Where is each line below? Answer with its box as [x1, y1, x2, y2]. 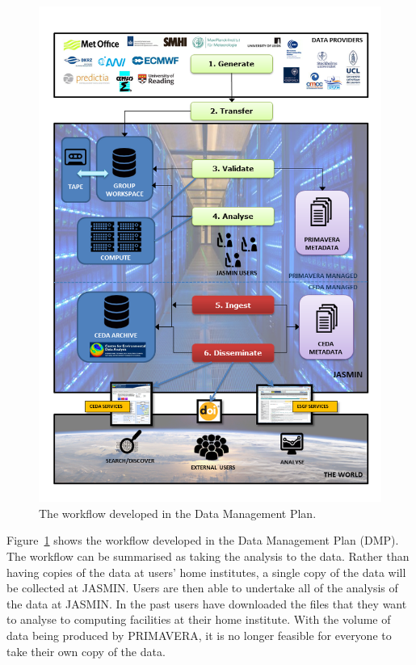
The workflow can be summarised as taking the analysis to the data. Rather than [6, 548, 410, 565]
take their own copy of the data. [6, 642, 166, 659]
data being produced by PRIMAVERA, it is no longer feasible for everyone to [6, 626, 392, 643]
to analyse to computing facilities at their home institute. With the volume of [6, 611, 391, 628]
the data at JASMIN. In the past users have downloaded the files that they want [6, 595, 407, 612]
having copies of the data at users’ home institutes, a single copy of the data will [6, 563, 406, 580]
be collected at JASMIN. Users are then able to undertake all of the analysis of [6, 579, 398, 596]
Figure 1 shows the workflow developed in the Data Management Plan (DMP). [6, 532, 399, 549]
